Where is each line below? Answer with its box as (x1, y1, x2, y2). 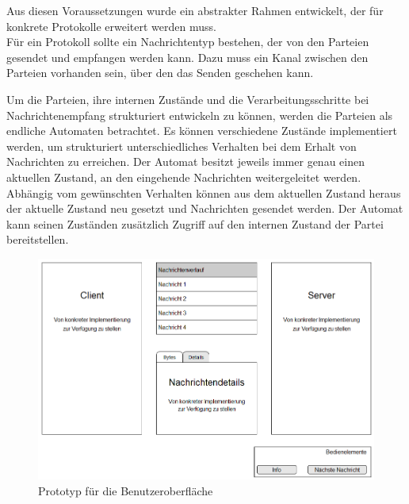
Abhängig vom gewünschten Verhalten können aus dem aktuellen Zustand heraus (6, 184, 401, 201)
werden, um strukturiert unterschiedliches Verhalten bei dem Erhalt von (6, 137, 357, 154)
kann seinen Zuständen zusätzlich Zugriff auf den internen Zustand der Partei (6, 215, 384, 232)
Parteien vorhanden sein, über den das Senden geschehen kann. (6, 64, 314, 81)
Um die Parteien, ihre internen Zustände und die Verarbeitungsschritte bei (6, 90, 369, 107)
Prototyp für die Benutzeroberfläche (38, 482, 213, 498)
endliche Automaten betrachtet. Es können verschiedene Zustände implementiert (6, 122, 397, 139)
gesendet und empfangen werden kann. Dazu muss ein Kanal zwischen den (6, 48, 369, 65)
